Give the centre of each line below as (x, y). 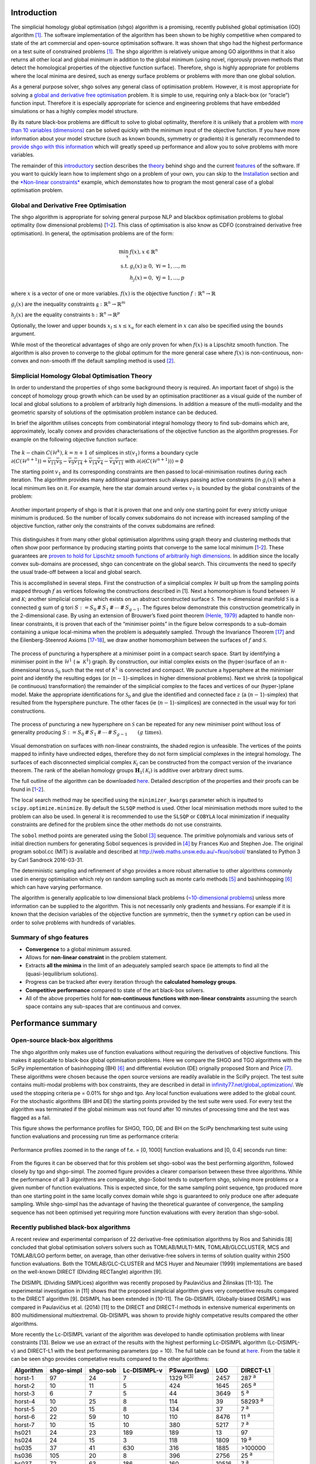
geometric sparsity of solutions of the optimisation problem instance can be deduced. (114, 412)
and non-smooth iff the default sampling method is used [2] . (102, 361)
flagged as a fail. (31, 1117)
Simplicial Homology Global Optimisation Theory (81, 376)
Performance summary (54, 1023)
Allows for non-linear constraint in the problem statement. (96, 957)
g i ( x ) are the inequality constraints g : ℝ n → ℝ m (68, 304)
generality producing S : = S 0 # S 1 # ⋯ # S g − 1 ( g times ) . (87, 733)
